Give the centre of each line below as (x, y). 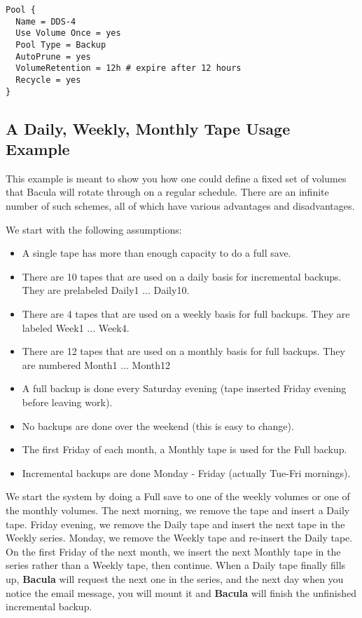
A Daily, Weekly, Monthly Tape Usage (148, 128)
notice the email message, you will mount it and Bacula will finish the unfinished (181, 592)
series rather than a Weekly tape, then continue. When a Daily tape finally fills (176, 565)
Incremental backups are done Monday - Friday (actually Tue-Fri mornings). (186, 472)
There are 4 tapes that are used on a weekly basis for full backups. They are (186, 314)
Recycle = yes (48, 80)
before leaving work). (67, 402)
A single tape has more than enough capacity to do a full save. (156, 253)
